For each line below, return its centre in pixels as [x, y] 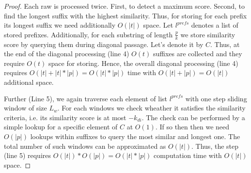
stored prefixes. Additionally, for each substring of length [88, 34]
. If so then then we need [192, 127]
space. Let [158, 25]
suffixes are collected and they [197, 54]
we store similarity [208, 34]
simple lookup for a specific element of [61, 127]
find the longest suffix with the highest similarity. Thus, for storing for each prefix [125, 15]
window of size [25, 108]
